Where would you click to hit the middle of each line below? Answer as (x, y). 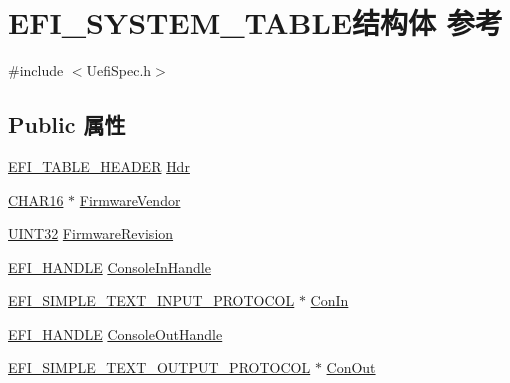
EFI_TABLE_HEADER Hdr (99, 165)
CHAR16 (36, 199)
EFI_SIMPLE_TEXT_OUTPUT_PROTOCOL (159, 367)
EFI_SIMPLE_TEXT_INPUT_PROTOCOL (151, 300)
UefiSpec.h (119, 70)
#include (36, 70)
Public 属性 (67, 124)
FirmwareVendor (130, 199)
